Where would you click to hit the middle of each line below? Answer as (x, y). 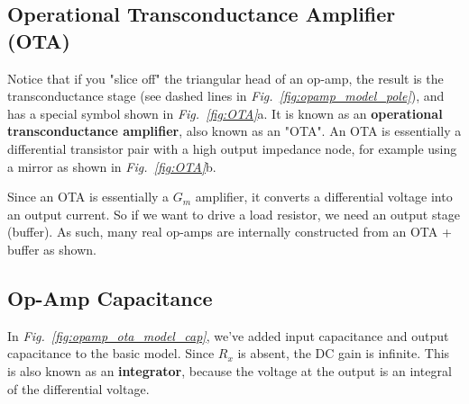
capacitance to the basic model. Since (111, 353)
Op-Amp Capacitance (110, 297)
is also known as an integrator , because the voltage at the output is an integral (230, 370)
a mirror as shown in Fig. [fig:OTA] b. (112, 166)
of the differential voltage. (78, 388)
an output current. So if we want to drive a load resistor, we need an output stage (234, 214)
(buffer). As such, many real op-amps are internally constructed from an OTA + (230, 232)
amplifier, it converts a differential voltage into (324, 197)
